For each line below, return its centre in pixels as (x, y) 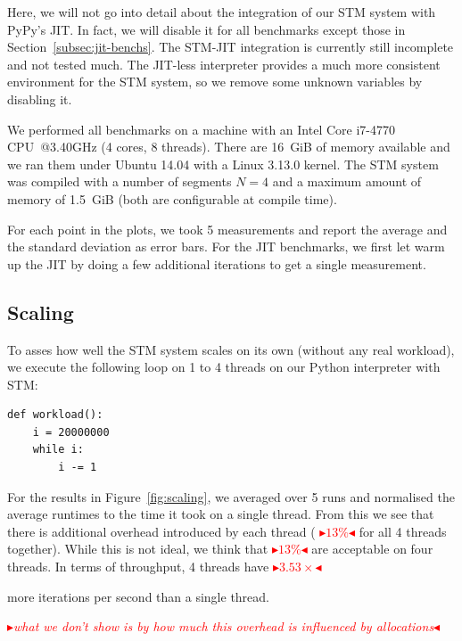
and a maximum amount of (347, 181)
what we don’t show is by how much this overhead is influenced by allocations (224, 626)
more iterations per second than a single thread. (138, 596)
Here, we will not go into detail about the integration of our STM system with (222, 12)
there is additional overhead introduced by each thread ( (161, 531)
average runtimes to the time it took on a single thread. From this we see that (221, 514)
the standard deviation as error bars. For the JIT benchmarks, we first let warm (226, 247)
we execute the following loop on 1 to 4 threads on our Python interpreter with (224, 367)
